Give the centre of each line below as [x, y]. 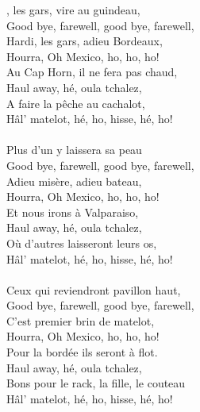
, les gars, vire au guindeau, [73, 10]
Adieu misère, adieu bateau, [74, 181]
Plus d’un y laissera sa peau [74, 150]
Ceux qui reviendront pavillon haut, [94, 289]
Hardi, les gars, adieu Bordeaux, [85, 41]
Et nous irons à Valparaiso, [73, 212]
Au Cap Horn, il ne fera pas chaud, [92, 72]
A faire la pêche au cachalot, [76, 103]
